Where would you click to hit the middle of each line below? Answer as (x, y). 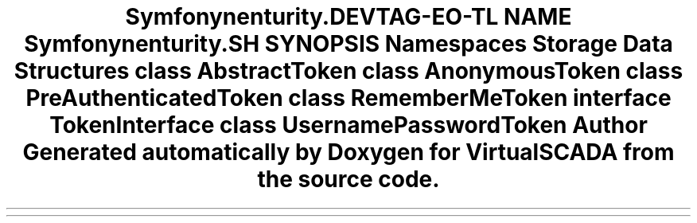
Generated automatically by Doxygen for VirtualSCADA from (348, 152)
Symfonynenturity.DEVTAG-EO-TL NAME (348, 17)
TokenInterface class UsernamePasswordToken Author (348, 125)
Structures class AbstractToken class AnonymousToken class (348, 71)
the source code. (348, 179)
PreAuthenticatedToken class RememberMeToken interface (348, 98)
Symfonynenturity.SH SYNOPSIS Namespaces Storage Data (348, 44)
